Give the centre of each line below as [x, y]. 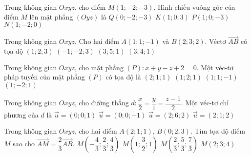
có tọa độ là [123, 77]
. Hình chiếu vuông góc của [194, 7]
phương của [21, 114]
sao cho [24, 144]
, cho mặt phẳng [99, 67]
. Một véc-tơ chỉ [205, 103]
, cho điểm [90, 7]
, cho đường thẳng [102, 103]
